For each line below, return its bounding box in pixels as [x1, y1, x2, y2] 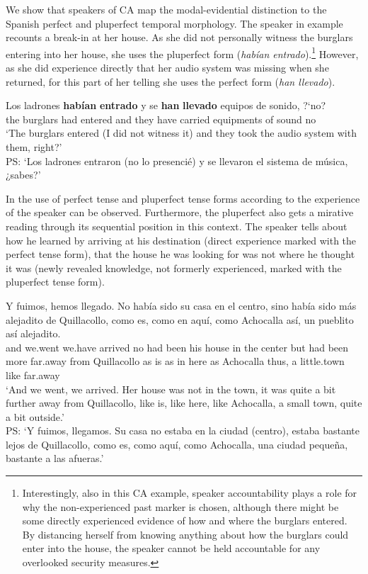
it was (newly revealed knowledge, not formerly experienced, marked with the [6, 260, 342, 275]
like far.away [6, 367, 60, 382]
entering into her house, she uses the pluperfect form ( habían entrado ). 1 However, [6, 44, 359, 61]
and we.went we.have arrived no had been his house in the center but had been [6, 339, 349, 354]
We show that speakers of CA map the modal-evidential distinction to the [6, 2, 327, 16]
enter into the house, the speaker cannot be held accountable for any [22, 541, 321, 556]
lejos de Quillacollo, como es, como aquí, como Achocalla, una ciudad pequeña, [6, 437, 348, 451]
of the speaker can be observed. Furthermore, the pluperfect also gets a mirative [6, 205, 354, 220]
